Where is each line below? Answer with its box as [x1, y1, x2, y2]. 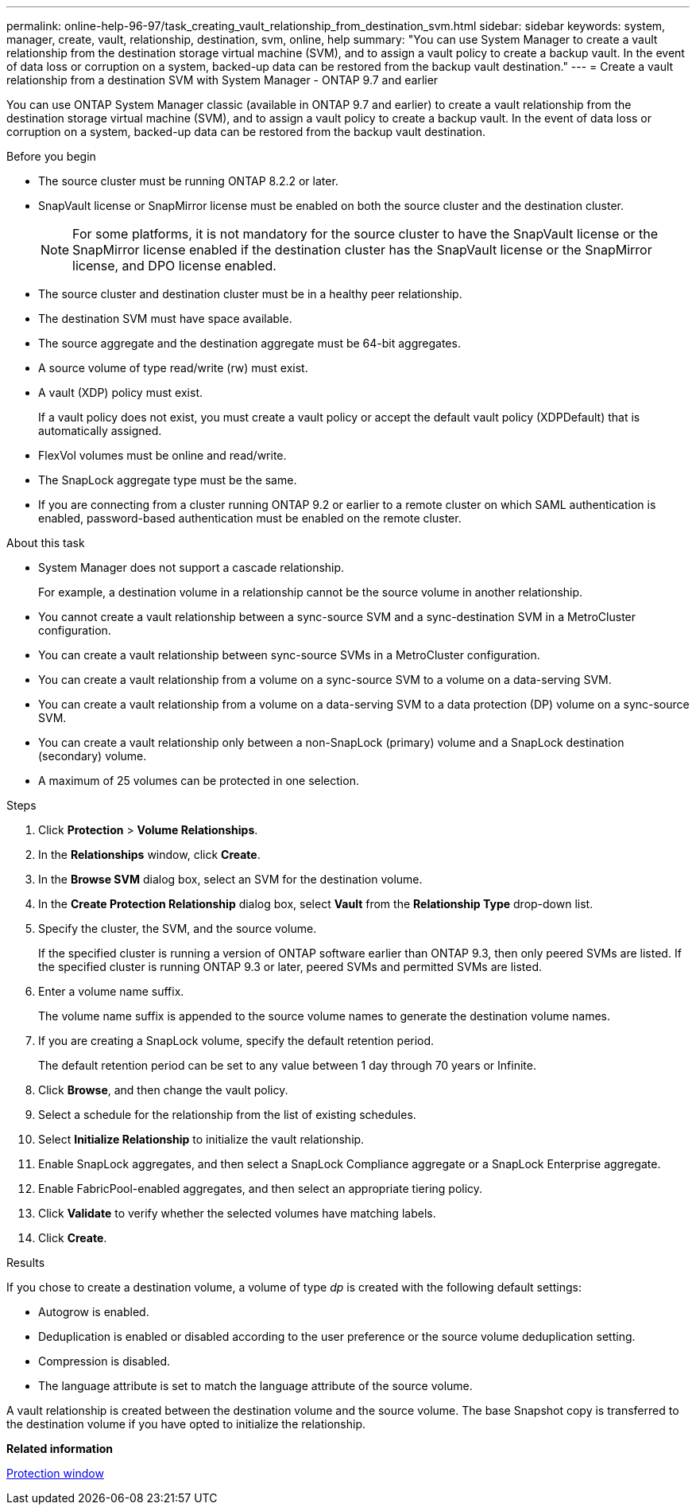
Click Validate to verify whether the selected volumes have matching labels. [38, 1206, 436, 1220]
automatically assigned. [38, 424, 162, 437]
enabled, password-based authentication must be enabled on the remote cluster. [38, 511, 462, 525]
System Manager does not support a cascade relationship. [38, 561, 345, 574]
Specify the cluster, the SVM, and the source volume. [38, 922, 317, 935]
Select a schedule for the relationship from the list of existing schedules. [38, 1108, 416, 1121]
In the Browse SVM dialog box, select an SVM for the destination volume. [38, 872, 423, 886]
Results [6, 1256, 45, 1269]
